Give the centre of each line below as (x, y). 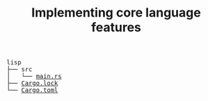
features (116, 27)
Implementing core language (116, 13)
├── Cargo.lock (32, 83)
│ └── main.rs (34, 76)
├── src (19, 70)
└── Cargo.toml (32, 90)
